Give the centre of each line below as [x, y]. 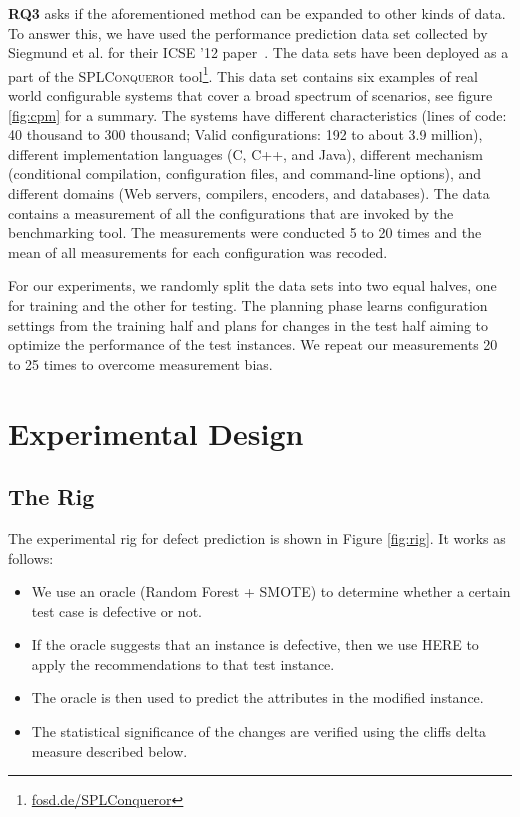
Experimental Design [156, 432]
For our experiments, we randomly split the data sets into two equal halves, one [252, 285]
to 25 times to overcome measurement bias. [140, 363]
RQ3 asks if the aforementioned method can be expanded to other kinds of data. [257, 13]
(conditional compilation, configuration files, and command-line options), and [245, 173]
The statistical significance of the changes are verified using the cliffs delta [259, 731]
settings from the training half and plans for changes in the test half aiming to [248, 324]
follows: [31, 557]
